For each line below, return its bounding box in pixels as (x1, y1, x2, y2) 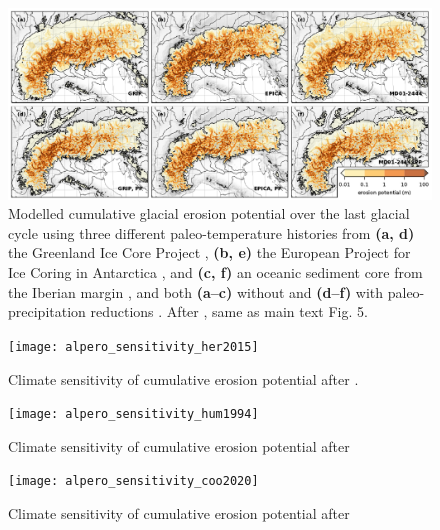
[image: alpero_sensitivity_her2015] (8, 339, 259, 354)
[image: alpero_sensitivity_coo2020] (8, 474, 259, 489)
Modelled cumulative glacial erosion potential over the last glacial (8, 203, 410, 224)
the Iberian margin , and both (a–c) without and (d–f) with (8, 281, 384, 302)
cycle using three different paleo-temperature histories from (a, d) (8, 222, 415, 243)
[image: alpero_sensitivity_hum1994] (8, 407, 259, 422)
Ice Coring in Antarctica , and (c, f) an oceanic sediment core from (8, 262, 423, 283)
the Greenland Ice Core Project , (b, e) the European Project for (8, 242, 411, 263)
